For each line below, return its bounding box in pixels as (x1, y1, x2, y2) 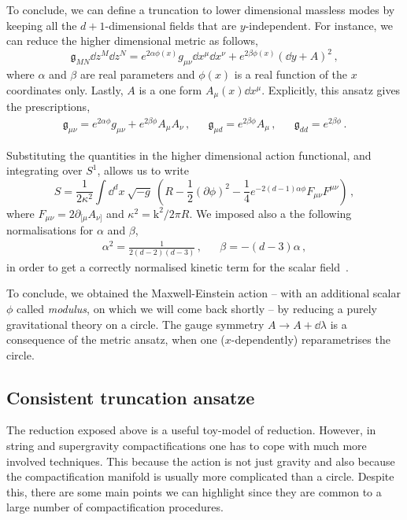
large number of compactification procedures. (6, 499, 224, 515)
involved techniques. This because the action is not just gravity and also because (6, 452, 395, 469)
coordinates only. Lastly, (6, 81, 124, 98)
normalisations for (6, 222, 94, 238)
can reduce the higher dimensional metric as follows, (6, 32, 258, 49)
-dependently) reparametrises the (231, 331, 390, 348)
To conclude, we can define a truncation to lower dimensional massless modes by (6, 2, 395, 17)
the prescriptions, (6, 98, 91, 115)
